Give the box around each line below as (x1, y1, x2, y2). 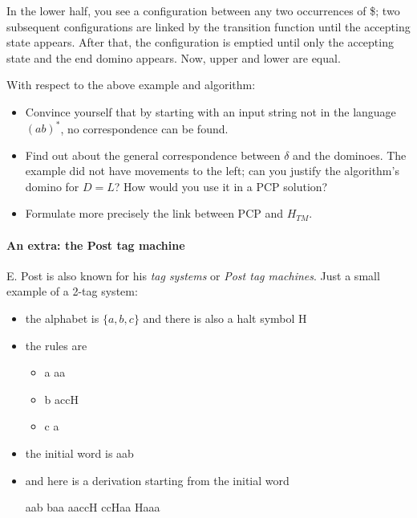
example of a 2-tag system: (6, 283, 138, 300)
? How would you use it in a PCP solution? (114, 177, 328, 194)
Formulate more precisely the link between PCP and (25, 205, 284, 222)
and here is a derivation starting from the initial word (25, 471, 289, 488)
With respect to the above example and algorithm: (6, 76, 256, 93)
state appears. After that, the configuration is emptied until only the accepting (6, 34, 394, 51)
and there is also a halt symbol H (143, 310, 307, 327)
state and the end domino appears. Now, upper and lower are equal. (6, 49, 341, 66)
